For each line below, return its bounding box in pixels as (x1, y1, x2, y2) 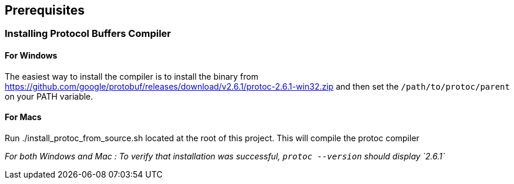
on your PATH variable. (5, 91, 93, 101)
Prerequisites (5, 3, 85, 18)
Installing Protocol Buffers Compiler (5, 28, 172, 40)
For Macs (5, 112, 42, 122)
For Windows (5, 50, 58, 61)
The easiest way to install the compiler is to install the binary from (5, 71, 258, 81)
